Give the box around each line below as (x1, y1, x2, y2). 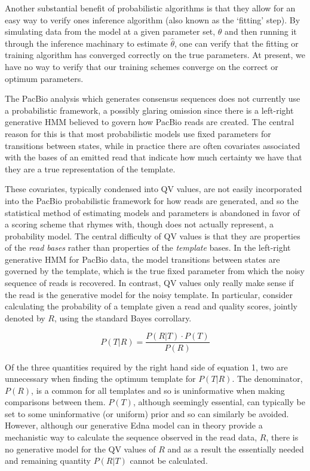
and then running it (225, 25, 297, 38)
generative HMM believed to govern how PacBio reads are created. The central (5, 116, 294, 128)
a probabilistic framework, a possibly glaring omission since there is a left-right (5, 104, 294, 116)
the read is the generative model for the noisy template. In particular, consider (5, 288, 293, 300)
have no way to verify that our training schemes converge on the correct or (5, 60, 278, 72)
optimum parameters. (5, 72, 84, 84)
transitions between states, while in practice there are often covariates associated (5, 139, 300, 151)
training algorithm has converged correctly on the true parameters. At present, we (5, 48, 306, 61)
